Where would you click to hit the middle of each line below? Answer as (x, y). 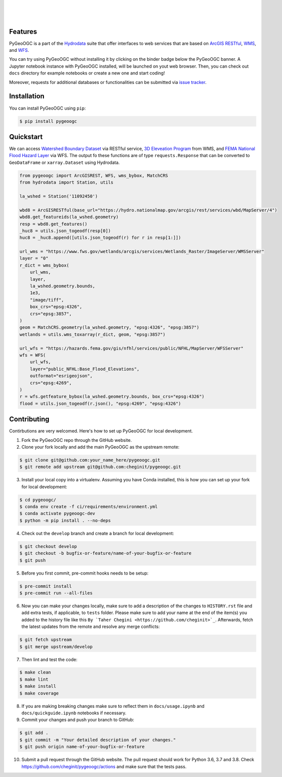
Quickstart (26, 136)
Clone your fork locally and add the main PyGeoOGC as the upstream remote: (101, 447)
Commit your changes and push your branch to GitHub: (78, 720)
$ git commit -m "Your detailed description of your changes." (98, 740)
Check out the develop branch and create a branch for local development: (98, 533)
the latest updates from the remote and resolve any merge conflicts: (91, 626)
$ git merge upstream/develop (56, 646)
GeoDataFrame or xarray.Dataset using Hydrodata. (64, 162)
